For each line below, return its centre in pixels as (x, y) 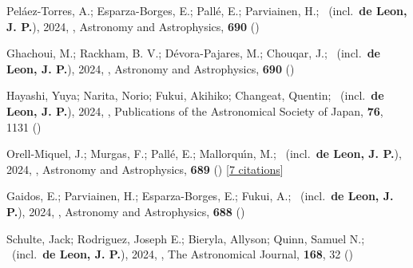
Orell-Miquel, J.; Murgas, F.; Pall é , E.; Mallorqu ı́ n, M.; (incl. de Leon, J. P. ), (204, 154)
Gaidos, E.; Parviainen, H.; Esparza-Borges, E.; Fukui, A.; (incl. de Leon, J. (200, 196)
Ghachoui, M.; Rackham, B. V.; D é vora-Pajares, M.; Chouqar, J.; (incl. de (193, 53)
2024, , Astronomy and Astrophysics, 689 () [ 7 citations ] (145, 169)
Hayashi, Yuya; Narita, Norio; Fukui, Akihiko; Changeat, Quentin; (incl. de (195, 95)
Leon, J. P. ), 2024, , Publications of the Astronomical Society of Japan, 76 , (195, 110)
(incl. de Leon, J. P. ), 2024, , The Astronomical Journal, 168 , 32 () (182, 254)
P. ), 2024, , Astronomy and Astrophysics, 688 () (126, 211)
